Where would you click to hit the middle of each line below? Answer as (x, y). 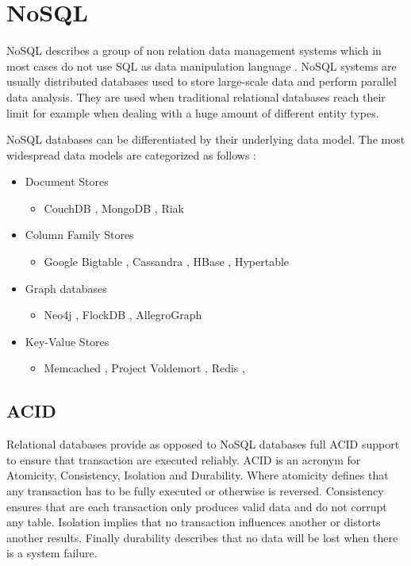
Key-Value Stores (67, 341)
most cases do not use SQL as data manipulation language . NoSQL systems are (202, 65)
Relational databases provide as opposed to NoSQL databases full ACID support (203, 444)
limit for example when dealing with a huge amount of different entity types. (193, 112)
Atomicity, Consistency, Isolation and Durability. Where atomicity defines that (198, 475)
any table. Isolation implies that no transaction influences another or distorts (194, 522)
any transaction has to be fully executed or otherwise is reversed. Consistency (195, 491)
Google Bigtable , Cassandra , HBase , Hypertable (167, 262)
